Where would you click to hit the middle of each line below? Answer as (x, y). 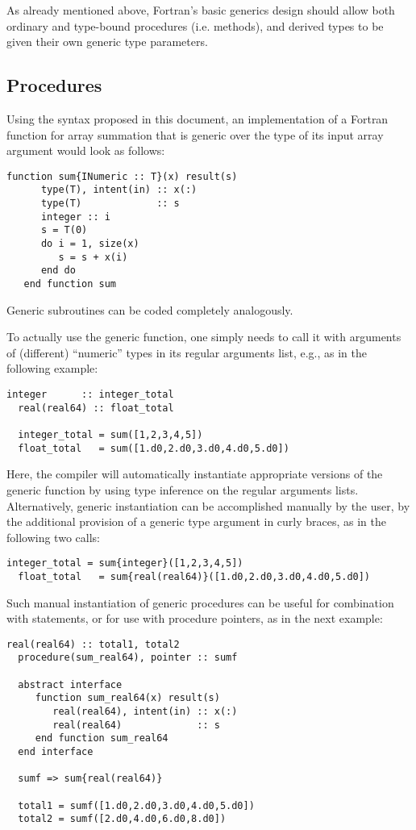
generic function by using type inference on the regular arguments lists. (183, 489)
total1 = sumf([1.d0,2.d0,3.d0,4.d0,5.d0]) (136, 805)
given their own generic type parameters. (107, 42)
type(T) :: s (110, 204)
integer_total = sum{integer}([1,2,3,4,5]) (125, 563)
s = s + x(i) (93, 257)
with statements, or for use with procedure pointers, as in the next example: (195, 618)
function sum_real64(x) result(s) (127, 698)
